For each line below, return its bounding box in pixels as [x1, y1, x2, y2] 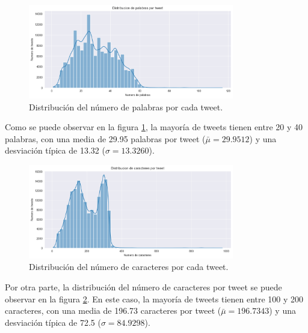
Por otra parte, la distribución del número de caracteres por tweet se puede [5, 281, 282, 293]
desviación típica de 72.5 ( [5, 316, 101, 328]
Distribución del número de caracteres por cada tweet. [29, 260, 229, 273]
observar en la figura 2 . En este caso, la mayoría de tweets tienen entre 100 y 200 [5, 292, 304, 305]
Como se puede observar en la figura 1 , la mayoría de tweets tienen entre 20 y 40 [5, 121, 303, 133]
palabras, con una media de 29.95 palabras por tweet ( [5, 132, 206, 145]
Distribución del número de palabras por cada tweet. [29, 100, 223, 113]
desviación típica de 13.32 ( [5, 144, 105, 157]
